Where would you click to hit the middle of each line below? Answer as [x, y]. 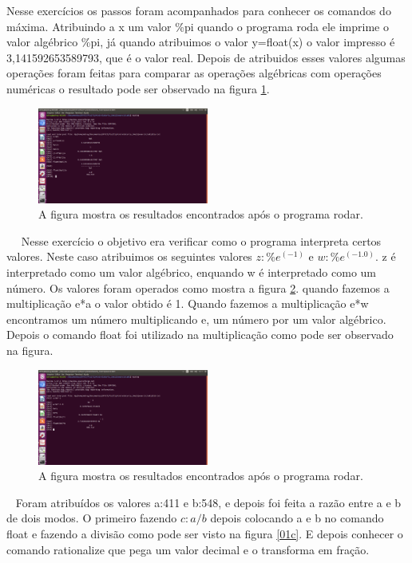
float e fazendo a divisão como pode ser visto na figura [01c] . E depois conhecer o [205, 533]
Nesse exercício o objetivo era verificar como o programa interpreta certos [201, 240]
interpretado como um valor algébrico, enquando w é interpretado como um [192, 272]
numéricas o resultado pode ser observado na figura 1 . [138, 88]
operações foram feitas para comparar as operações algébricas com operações [194, 73]
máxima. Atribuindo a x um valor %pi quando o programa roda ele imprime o [198, 26]
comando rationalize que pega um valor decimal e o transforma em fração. [188, 549]
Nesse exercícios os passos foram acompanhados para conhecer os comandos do [199, 10]
